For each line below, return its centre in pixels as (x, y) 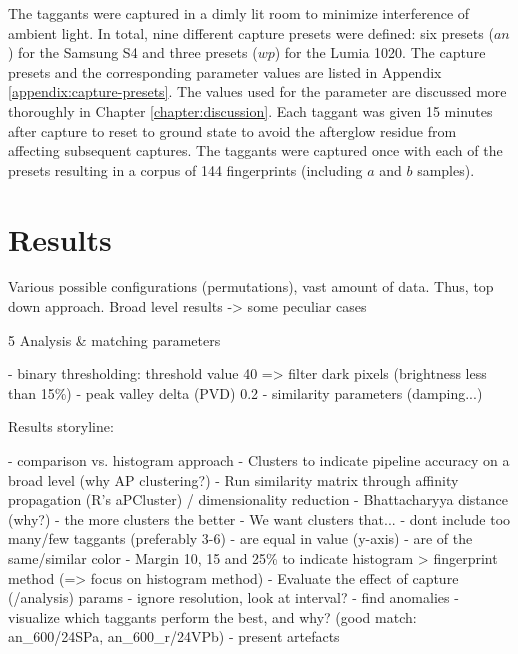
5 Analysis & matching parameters (114, 339)
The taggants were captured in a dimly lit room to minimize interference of (239, 13)
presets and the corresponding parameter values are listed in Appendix (225, 71)
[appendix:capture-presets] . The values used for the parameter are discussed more (257, 91)
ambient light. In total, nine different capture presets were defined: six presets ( (251, 32)
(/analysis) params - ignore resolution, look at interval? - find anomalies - (233, 597)
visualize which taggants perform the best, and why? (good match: (212, 616)
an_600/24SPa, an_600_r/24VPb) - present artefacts (174, 636)
